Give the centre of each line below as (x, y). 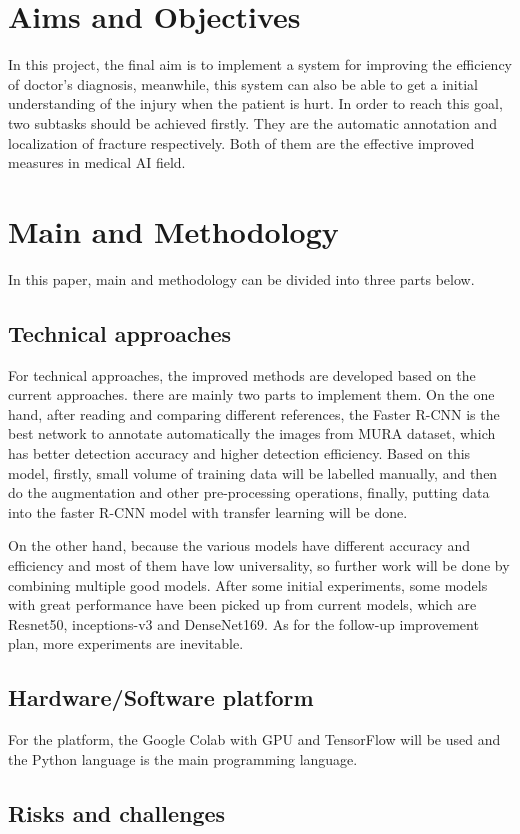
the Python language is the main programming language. (183, 758)
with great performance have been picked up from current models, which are (242, 604)
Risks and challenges (117, 812)
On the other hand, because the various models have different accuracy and (239, 545)
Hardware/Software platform (161, 697)
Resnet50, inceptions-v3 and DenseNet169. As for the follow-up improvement (243, 623)
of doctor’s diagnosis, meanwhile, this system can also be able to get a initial (243, 83)
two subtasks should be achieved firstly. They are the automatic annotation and (252, 122)
